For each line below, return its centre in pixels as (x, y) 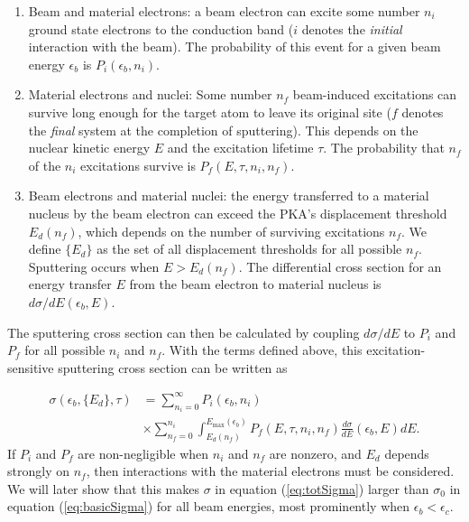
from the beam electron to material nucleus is (255, 284)
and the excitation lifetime (240, 148)
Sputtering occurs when (94, 266)
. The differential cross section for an (340, 266)
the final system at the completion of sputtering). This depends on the (223, 130)
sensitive (31, 367)
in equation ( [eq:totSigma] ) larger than (322, 488)
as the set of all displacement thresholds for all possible (249, 249)
